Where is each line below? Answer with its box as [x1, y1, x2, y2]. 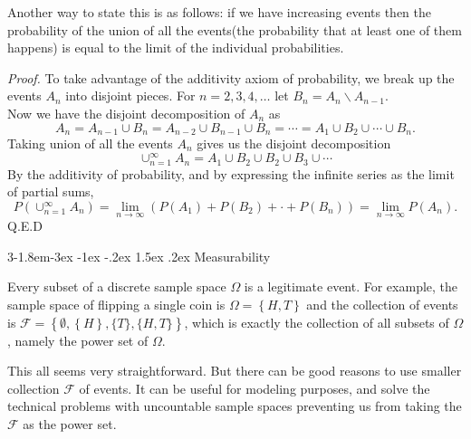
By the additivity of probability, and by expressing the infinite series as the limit [7, 164, 455, 183]
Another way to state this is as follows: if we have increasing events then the [7, 3, 431, 21]
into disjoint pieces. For [65, 86, 196, 105]
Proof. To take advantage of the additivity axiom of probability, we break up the [7, 68, 455, 87]
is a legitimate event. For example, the [244, 277, 458, 296]
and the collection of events [306, 295, 458, 314]
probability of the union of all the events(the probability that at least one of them [7, 20, 462, 39]
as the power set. [23, 415, 117, 433]
